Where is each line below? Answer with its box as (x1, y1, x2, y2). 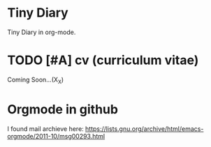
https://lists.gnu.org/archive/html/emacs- (85, 124, 204, 133)
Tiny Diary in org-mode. (7, 28, 76, 36)
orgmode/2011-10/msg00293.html (7, 132, 105, 140)
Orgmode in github (7, 101, 119, 117)
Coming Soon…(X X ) (7, 75, 64, 85)
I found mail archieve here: (7, 124, 84, 133)
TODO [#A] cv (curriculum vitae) (7, 52, 199, 68)
